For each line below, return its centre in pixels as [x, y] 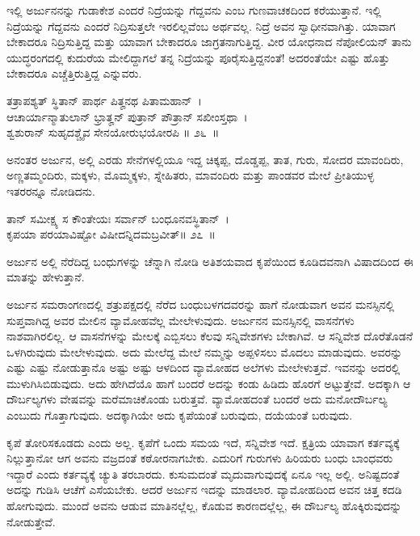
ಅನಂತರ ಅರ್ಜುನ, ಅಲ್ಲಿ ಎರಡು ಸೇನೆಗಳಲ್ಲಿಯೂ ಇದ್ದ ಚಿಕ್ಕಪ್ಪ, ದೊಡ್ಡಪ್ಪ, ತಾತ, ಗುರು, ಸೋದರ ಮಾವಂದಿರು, [205, 159]
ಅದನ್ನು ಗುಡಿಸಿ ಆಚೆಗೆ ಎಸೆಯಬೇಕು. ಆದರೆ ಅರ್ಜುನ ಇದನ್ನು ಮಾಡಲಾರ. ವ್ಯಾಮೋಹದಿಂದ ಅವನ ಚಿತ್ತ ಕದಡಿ [204, 490]
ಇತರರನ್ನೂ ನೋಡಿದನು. [51, 190]
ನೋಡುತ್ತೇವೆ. [31, 521]
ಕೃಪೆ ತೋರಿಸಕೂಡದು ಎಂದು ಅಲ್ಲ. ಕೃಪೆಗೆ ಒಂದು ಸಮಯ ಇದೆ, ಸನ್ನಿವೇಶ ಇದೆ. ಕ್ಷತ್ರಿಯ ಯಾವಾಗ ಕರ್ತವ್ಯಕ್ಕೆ [203, 442]
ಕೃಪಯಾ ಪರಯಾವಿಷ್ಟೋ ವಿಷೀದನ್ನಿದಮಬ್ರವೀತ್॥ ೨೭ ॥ [111, 234]
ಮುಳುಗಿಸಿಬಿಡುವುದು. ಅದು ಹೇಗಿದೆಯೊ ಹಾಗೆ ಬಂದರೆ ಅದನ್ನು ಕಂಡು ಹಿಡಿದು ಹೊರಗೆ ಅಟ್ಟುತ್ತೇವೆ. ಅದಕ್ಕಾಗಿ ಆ [209, 383]
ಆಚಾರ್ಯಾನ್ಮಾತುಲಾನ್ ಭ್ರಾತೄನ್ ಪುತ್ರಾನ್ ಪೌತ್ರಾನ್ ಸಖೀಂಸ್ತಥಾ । [127, 116]
